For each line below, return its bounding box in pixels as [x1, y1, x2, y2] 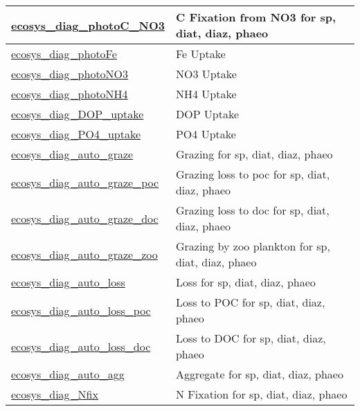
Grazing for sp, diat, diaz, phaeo [175, 146, 333, 162]
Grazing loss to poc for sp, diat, [175, 166, 330, 182]
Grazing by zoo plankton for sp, [175, 238, 330, 254]
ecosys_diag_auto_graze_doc [11, 210, 159, 226]
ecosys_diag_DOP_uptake [11, 106, 144, 122]
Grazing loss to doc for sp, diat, [175, 202, 330, 218]
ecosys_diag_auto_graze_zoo [11, 246, 158, 262]
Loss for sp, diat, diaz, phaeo [175, 274, 316, 290]
